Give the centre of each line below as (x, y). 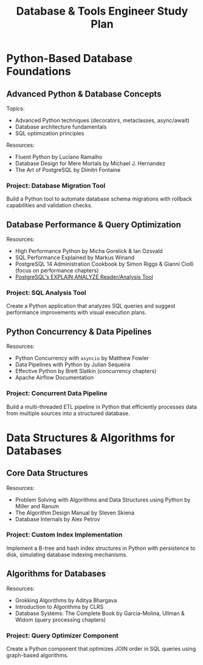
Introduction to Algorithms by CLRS (59, 606)
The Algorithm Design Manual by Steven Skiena (75, 513)
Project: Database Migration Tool (56, 185)
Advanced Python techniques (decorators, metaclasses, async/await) (102, 120)
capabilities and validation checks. (50, 205)
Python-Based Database (70, 59)
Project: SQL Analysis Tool (46, 293)
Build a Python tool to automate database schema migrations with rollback (99, 199)
